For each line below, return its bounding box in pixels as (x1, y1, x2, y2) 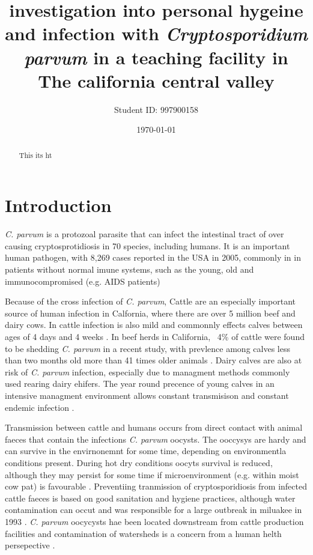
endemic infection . (5, 401, 74, 413)
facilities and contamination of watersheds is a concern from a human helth (5, 527, 282, 539)
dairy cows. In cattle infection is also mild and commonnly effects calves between (5, 318, 303, 331)
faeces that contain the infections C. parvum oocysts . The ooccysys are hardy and (5, 432, 306, 445)
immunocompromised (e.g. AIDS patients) (5, 274, 160, 287)
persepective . (5, 539, 55, 551)
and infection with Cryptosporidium (5, 21, 308, 46)
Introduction (5, 193, 112, 217)
